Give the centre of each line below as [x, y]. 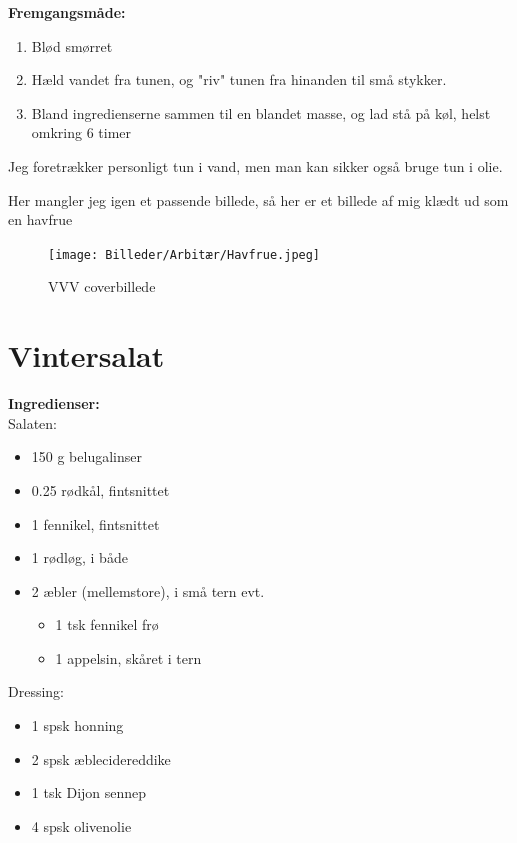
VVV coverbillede [102, 286]
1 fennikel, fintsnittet [95, 523]
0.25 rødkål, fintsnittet [100, 489]
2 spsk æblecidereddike [101, 758]
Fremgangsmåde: [67, 12]
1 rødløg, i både [79, 557]
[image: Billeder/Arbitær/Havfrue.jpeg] [184, 254]
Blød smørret [72, 45]
